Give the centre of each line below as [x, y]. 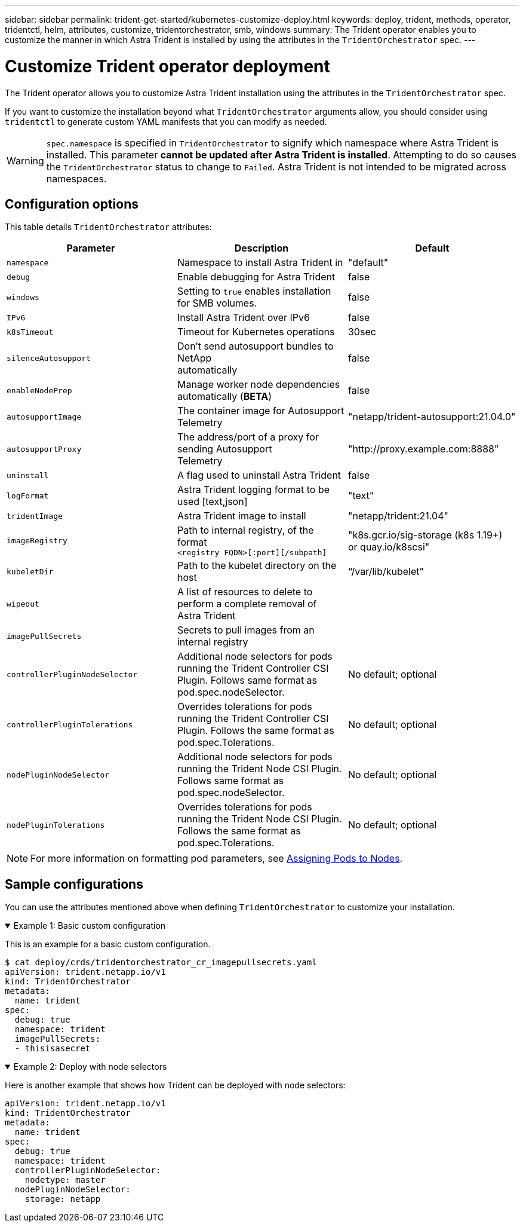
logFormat [28, 495]
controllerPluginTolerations [70, 724]
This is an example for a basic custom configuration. [108, 944]
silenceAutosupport [49, 358]
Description [261, 248]
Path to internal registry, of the [245, 530]
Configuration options [72, 204]
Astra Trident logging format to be [253, 490]
